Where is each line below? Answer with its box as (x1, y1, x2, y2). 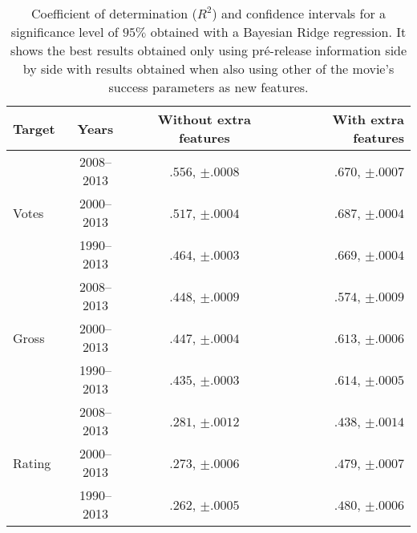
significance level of (10, 22, 119, 41)
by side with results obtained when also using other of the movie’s (22, 59, 395, 78)
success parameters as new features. (108, 78, 309, 96)
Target (13, 119, 55, 138)
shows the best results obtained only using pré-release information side (10, 41, 407, 59)
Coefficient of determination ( (31, 4, 197, 22)
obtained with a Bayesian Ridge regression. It (150, 22, 407, 41)
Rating (13, 453, 51, 472)
